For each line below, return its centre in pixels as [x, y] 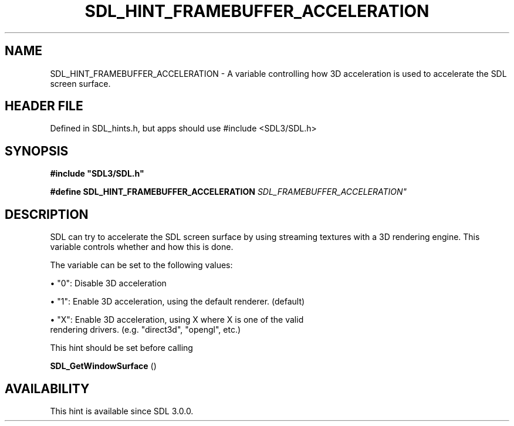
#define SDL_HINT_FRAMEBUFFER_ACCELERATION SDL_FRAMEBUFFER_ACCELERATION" [229, 192]
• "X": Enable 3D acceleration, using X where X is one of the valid [177, 320]
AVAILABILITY [47, 388]
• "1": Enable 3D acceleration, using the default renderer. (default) [177, 302]
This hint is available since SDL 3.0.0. [122, 411]
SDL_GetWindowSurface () [103, 366]
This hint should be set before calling [121, 348]
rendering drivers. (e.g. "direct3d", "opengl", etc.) [146, 330]
